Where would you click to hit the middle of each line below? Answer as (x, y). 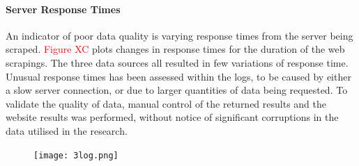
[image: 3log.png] (76, 155)
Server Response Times (63, 9)
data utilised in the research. (67, 130)
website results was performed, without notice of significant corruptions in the (172, 117)
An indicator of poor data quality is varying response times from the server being (179, 35)
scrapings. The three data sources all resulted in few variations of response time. (177, 62)
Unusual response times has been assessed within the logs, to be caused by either (178, 76)
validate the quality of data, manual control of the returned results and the (166, 103)
